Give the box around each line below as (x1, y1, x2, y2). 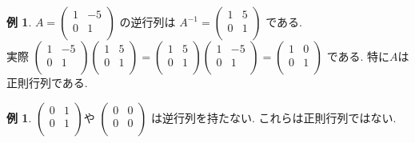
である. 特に (326, 48, 390, 64)
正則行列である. (6, 74, 88, 90)
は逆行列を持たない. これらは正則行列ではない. (151, 109, 397, 125)
